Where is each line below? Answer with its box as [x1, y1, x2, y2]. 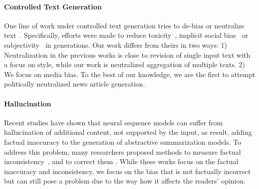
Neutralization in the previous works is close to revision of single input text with [4, 49, 251, 60]
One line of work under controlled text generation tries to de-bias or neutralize [4, 20, 245, 30]
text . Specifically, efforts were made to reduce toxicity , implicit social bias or [4, 30, 249, 40]
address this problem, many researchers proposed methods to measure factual [4, 146, 241, 157]
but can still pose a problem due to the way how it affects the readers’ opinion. [4, 176, 246, 186]
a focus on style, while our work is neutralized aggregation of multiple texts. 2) [4, 59, 246, 70]
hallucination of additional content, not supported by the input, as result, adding [4, 127, 252, 137]
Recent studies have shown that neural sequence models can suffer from [4, 117, 223, 127]
